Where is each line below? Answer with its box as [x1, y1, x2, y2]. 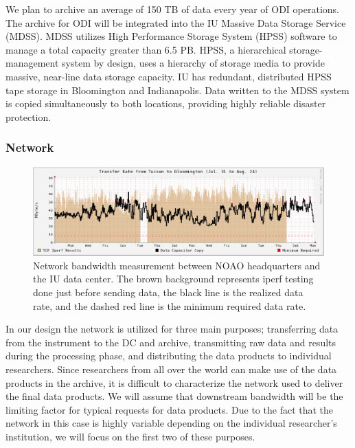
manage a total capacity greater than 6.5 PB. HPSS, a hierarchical [5, 42, 286, 56]
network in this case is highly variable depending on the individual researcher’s [5, 416, 337, 430]
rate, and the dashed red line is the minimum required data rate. [33, 298, 306, 313]
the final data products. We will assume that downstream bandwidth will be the [5, 389, 343, 403]
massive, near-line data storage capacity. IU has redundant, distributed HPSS [5, 69, 332, 83]
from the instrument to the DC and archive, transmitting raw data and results [5, 335, 336, 349]
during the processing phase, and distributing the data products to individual [5, 348, 332, 363]
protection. [5, 109, 51, 124]
